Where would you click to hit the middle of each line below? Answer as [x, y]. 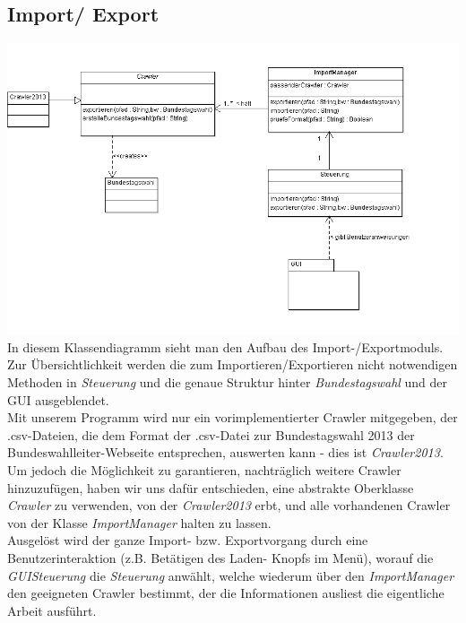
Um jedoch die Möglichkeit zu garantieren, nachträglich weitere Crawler [204, 469]
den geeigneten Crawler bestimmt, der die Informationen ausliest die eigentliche [226, 593]
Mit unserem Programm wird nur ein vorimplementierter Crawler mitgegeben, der [233, 417]
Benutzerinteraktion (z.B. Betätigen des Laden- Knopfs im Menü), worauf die [220, 557]
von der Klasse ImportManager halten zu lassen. [139, 522]
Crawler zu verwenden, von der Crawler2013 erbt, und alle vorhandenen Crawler [229, 505]
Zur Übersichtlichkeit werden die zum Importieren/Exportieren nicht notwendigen [233, 364]
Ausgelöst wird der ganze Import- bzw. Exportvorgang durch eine [188, 540]
